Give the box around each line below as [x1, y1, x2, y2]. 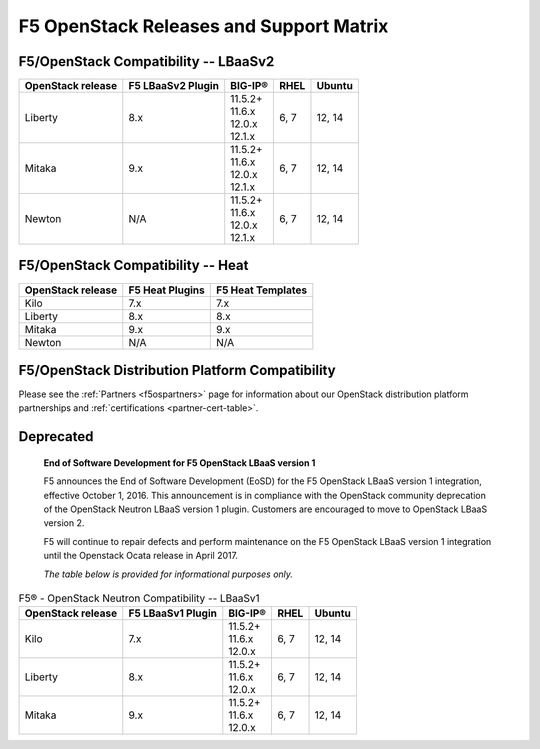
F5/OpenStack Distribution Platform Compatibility [18, 362, 336, 379]
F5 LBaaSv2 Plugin [128, 79, 220, 93]
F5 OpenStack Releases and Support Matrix [18, 15, 389, 37]
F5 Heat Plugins [128, 283, 205, 297]
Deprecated [18, 428, 94, 445]
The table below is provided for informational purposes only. [43, 568, 294, 580]
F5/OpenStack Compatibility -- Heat [18, 257, 249, 274]
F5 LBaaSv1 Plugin [128, 606, 217, 620]
